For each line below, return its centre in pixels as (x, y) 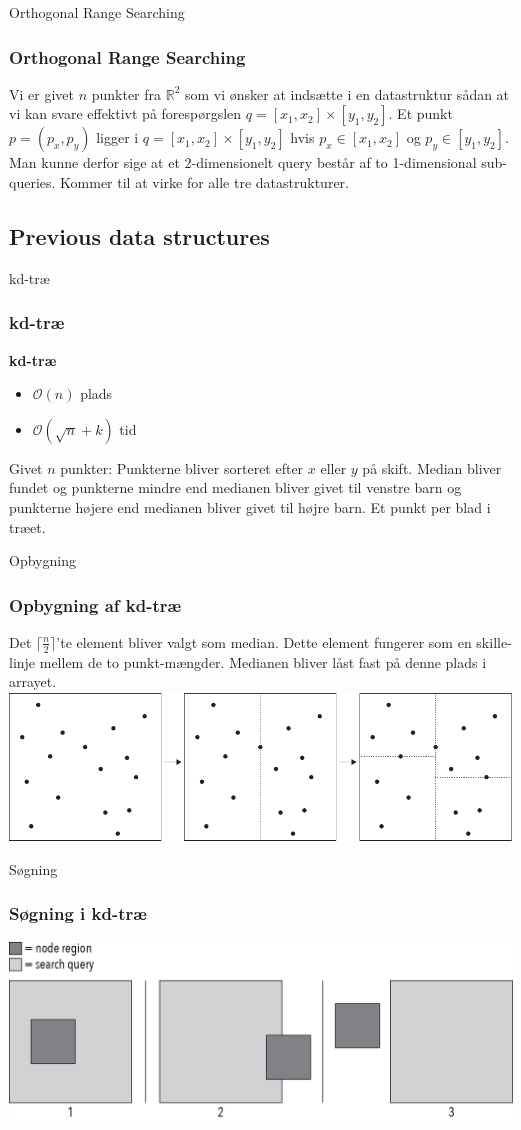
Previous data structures (139, 235)
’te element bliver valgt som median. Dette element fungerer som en (264, 641)
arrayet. (33, 681)
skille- (494, 641)
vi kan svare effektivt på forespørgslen (125, 113)
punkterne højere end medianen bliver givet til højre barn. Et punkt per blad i (250, 506)
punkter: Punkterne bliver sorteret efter (182, 467)
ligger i (117, 137)
